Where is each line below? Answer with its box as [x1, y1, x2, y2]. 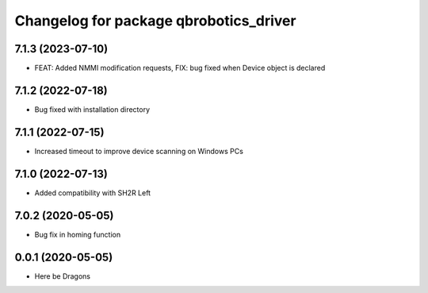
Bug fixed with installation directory [34, 104, 151, 114]
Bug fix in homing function [34, 229, 121, 239]
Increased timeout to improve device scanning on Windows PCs [34, 146, 243, 156]
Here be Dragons [34, 271, 91, 281]
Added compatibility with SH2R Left [34, 187, 151, 198]
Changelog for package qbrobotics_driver [14, 12, 296, 29]
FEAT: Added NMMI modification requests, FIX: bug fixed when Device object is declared [34, 64, 326, 73]
